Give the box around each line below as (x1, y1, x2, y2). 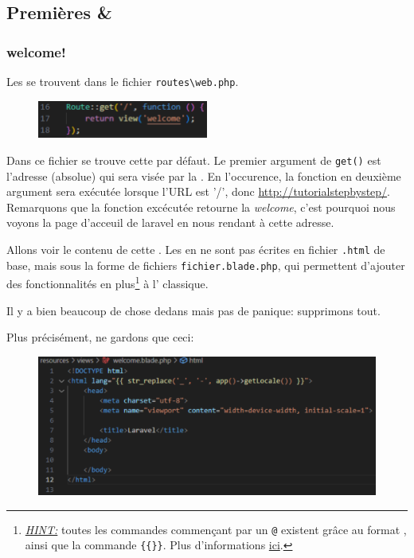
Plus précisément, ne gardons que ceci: (6, 329, 194, 345)
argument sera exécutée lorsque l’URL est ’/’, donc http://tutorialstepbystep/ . (6, 183, 390, 200)
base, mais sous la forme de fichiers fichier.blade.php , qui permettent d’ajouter (6, 256, 405, 273)
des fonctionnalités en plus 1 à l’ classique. (6, 273, 209, 292)
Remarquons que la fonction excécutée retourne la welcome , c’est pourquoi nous (6, 198, 396, 215)
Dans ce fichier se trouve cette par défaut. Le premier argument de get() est (6, 152, 381, 169)
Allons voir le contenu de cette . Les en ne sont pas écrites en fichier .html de (6, 241, 385, 258)
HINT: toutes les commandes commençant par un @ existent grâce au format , (25, 521, 407, 537)
